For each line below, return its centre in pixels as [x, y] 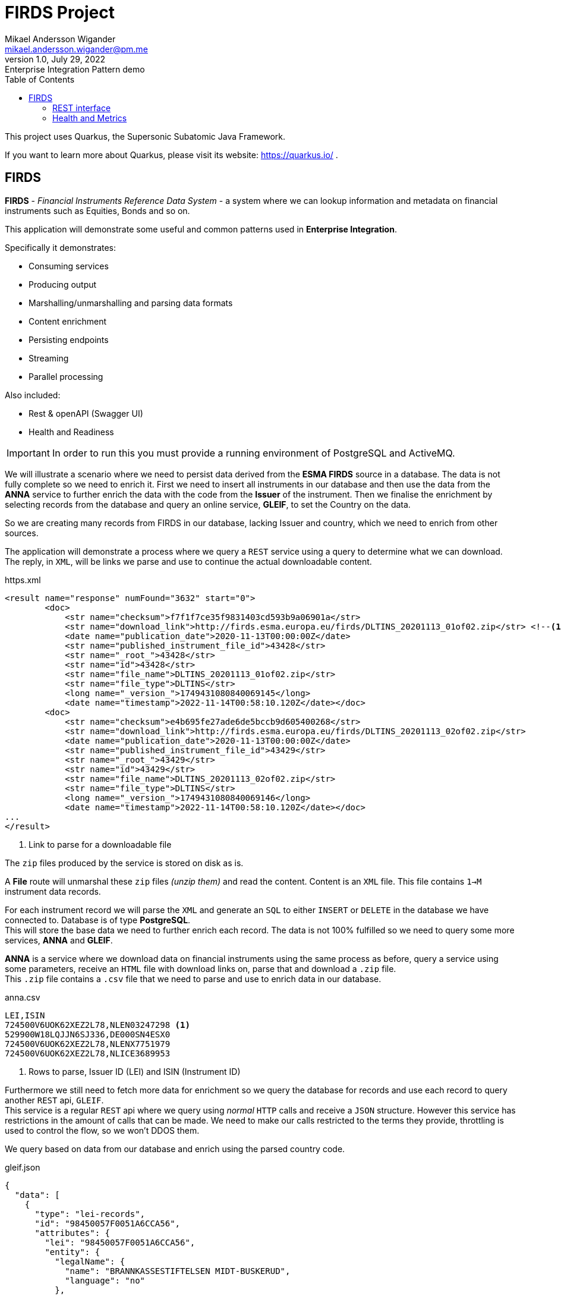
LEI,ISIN [25, 1015]
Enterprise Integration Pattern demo [75, 69]
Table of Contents [40, 79]
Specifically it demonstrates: [61, 247]
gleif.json [23, 1167]
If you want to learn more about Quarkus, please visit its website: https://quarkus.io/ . [171, 155]
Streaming [49, 358]
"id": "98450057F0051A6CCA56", [108, 1223]
